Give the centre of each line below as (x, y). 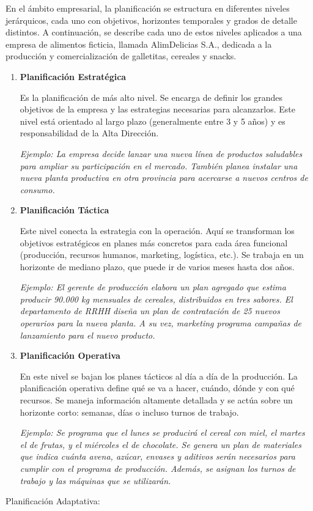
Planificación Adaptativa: (53, 501)
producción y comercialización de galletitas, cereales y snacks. (121, 56)
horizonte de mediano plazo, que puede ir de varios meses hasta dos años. (157, 266)
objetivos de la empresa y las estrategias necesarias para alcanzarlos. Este (157, 109)
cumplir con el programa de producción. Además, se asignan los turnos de (158, 468)
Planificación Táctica (64, 210)
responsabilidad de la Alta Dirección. (89, 133)
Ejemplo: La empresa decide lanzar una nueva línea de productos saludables (161, 153)
